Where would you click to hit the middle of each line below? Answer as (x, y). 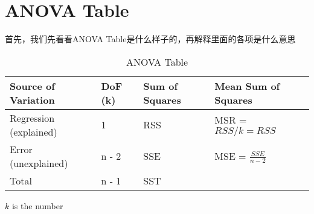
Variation (32, 99)
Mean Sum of (247, 86)
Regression (32, 118)
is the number (37, 205)
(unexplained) (39, 163)
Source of (32, 86)
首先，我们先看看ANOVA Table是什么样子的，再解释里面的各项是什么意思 (150, 39)
